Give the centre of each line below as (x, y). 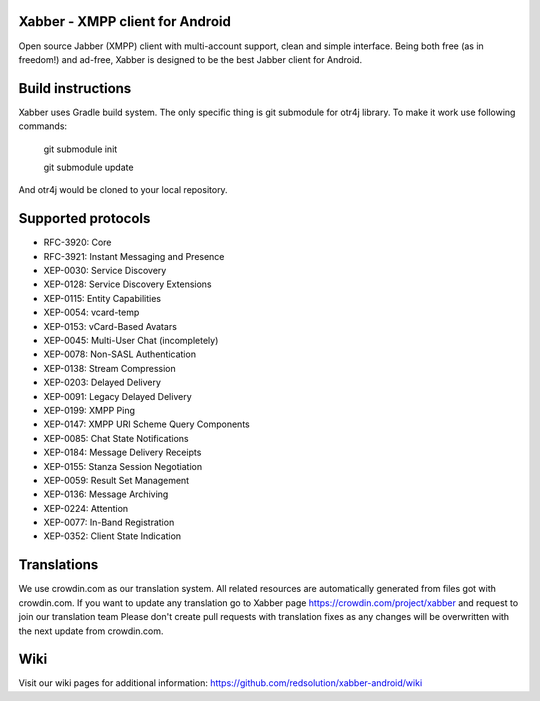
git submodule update (88, 167)
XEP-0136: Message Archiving (106, 494)
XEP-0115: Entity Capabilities (102, 298)
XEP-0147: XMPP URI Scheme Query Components (146, 424)
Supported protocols (84, 218)
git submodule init (80, 149)
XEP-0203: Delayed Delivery (102, 382)
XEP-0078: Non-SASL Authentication (120, 354)
